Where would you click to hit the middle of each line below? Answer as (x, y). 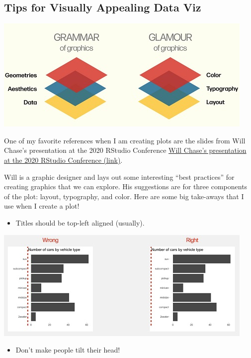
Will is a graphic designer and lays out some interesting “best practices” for (119, 177)
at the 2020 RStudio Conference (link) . (63, 160)
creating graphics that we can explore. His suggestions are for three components (126, 186)
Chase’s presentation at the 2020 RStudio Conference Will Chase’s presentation (125, 150)
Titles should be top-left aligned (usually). (80, 222)
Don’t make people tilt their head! (68, 350)
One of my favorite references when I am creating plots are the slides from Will (125, 140)
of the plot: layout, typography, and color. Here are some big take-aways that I (124, 196)
